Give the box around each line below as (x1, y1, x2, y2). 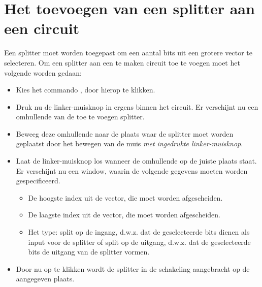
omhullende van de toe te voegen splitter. (16, 111, 145, 122)
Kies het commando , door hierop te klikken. (16, 84, 155, 95)
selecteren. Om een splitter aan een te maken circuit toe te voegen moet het (4, 57, 240, 68)
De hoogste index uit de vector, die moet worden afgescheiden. (28, 192, 223, 203)
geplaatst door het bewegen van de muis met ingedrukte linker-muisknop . (16, 138, 243, 149)
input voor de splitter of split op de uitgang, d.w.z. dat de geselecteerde (28, 236, 251, 247)
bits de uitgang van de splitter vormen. (28, 246, 150, 257)
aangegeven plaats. (16, 273, 75, 284)
